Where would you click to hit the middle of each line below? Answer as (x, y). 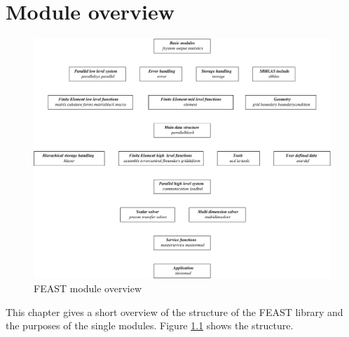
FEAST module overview (88, 288)
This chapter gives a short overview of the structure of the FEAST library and (174, 311)
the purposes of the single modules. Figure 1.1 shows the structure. (150, 325)
